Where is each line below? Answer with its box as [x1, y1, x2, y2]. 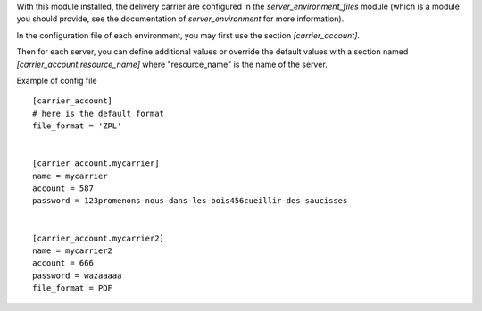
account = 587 [32, 184, 94, 193]
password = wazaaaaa [32, 270, 122, 281]
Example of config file [16, 75, 97, 86]
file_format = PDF [32, 283, 113, 293]
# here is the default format [32, 108, 165, 119]
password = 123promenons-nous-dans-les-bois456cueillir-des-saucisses [32, 196, 348, 206]
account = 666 [32, 258, 94, 268]
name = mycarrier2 [32, 246, 113, 256]
